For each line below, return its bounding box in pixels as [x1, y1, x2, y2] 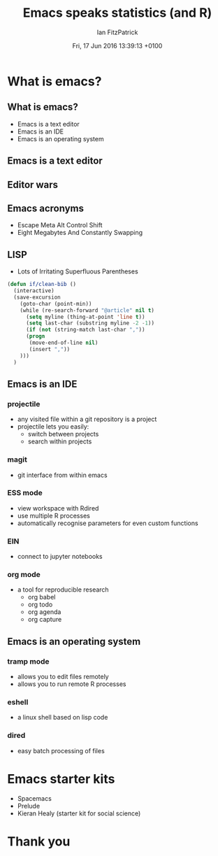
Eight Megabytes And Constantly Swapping [17, 229, 143, 237]
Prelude [17, 801, 41, 810]
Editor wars [7, 178, 58, 190]
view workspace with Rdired [17, 504, 99, 512]
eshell [7, 697, 29, 707]
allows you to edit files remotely [17, 673, 110, 681]
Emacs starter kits [7, 771, 115, 787]
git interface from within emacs [17, 471, 108, 479]
